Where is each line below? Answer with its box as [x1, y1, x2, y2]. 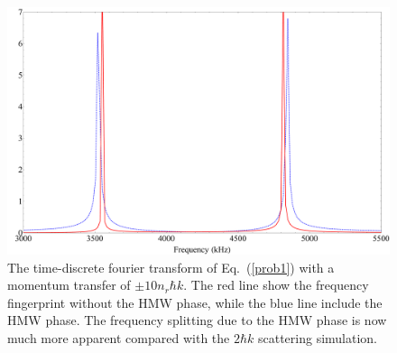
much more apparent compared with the [7, 329, 230, 348]
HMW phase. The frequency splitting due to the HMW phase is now [7, 311, 387, 330]
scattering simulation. [257, 329, 378, 348]
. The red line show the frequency [183, 275, 369, 294]
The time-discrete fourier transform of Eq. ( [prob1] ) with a [7, 257, 335, 276]
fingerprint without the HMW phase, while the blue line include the [7, 293, 383, 311]
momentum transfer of [7, 275, 131, 294]
